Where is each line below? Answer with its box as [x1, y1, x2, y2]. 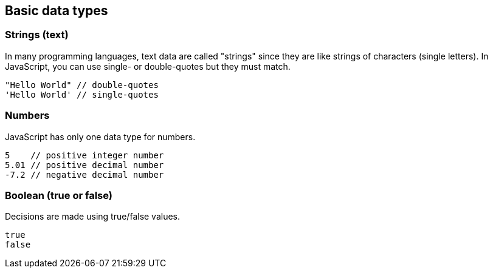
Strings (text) [5, 29, 69, 41]
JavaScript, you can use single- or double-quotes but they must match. [5, 61, 291, 72]
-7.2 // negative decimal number [5, 169, 164, 180]
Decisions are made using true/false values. [5, 211, 181, 222]
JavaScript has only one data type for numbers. [5, 131, 196, 142]
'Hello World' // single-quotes [5, 89, 159, 99]
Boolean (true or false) [5, 189, 112, 201]
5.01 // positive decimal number [5, 160, 164, 170]
